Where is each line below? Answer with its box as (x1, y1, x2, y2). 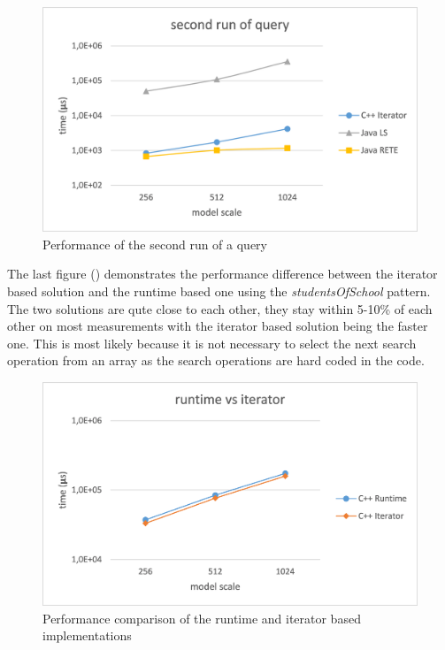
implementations (42, 626, 132, 645)
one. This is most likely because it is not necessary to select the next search (7, 333, 417, 352)
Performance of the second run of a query (42, 234, 267, 253)
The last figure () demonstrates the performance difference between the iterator (7, 264, 438, 283)
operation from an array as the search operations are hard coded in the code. (7, 351, 425, 370)
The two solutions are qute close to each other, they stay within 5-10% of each (7, 299, 433, 317)
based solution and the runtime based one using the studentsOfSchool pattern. (7, 282, 431, 301)
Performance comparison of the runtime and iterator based (42, 608, 361, 627)
